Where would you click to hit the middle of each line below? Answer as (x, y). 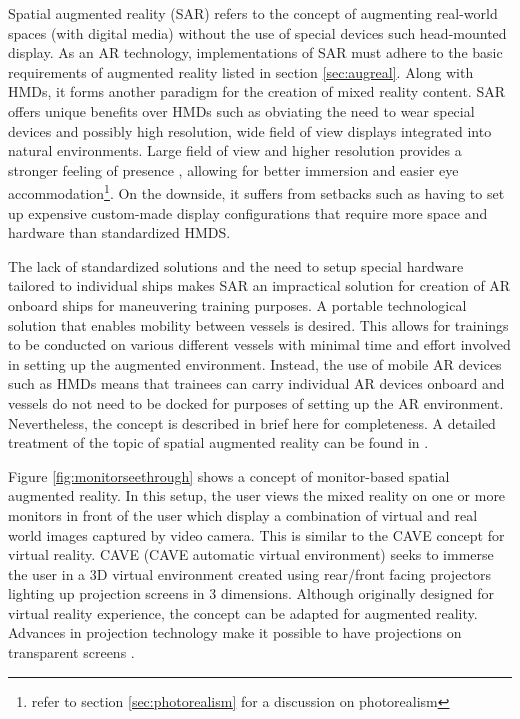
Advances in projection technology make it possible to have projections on (235, 632)
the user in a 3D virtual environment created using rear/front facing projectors (250, 573)
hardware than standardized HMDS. (119, 232)
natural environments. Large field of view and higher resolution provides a (235, 150)
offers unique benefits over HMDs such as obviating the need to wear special (241, 110)
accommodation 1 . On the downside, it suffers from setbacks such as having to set (256, 191)
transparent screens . (71, 652)
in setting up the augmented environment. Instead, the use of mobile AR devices (255, 363)
